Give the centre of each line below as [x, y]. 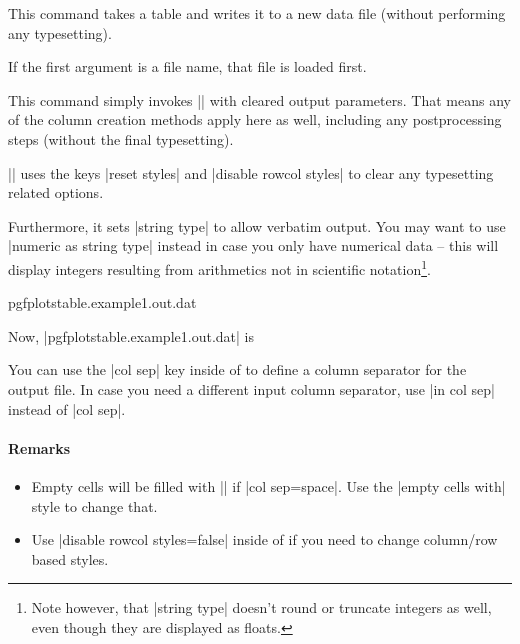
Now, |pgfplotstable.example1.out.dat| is [131, 335]
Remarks [39, 447]
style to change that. [94, 505]
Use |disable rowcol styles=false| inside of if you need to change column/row [264, 539]
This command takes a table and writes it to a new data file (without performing [257, 13]
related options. [56, 192]
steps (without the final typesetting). [121, 138]
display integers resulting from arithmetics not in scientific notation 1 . [219, 267]
